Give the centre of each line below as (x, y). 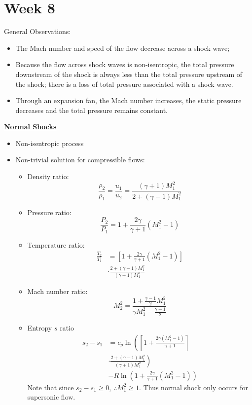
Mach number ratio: (57, 291)
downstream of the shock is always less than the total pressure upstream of (129, 74)
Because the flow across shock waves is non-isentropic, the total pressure (125, 64)
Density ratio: (48, 176)
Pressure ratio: (49, 212)
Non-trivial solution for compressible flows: (80, 160)
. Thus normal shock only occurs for (194, 387)
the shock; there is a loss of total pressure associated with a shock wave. (124, 84)
